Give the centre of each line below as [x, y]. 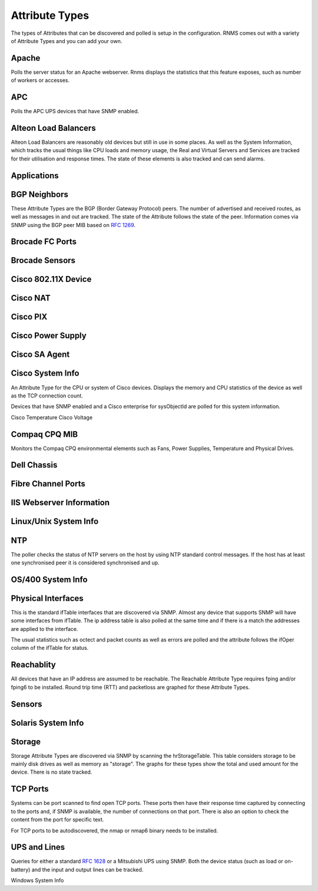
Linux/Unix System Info [55, 522]
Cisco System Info [45, 374]
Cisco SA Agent [40, 355]
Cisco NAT [31, 298]
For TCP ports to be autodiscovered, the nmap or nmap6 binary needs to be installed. [115, 830]
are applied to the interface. [44, 629]
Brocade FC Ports [44, 242]
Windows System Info [37, 880]
